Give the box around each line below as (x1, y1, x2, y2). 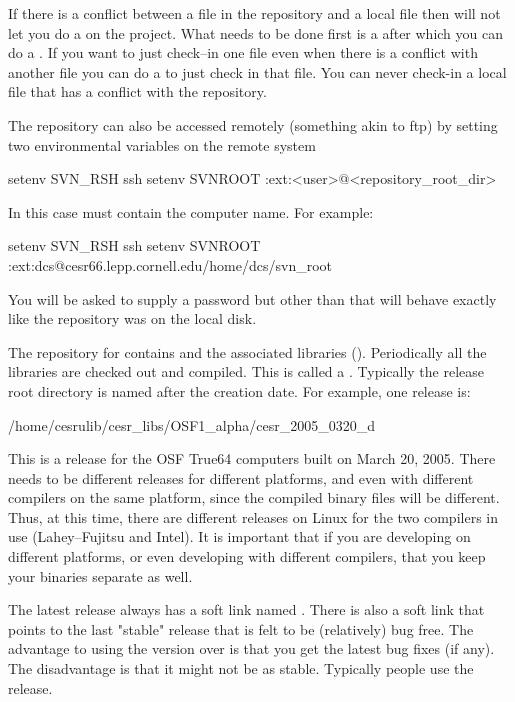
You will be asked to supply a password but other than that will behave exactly (8, 288, 497, 309)
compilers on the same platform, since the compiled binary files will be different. (8, 487, 500, 508)
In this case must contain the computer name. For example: (8, 201, 374, 222)
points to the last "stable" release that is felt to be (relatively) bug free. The (8, 618, 474, 639)
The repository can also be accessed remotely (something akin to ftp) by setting (8, 114, 498, 135)
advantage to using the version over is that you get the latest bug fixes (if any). (8, 638, 495, 659)
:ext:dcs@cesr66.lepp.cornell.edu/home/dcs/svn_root (8, 254, 333, 275)
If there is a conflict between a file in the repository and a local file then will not (8, 3, 501, 23)
